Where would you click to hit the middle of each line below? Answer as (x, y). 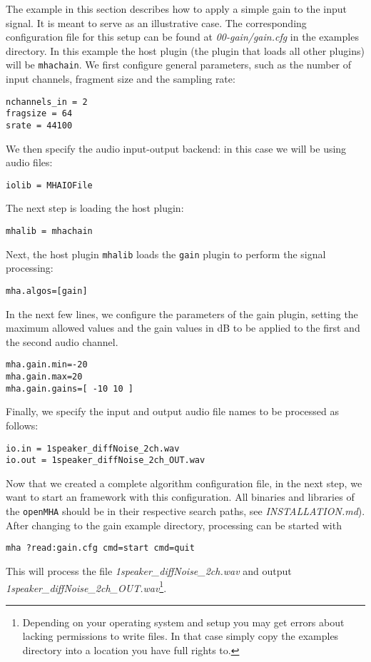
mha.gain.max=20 (44, 377)
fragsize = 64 (39, 114)
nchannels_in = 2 (47, 102)
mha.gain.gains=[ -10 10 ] (70, 388)
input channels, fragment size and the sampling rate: (121, 79)
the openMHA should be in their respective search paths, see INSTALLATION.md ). (185, 511)
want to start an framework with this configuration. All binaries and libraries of (180, 497)
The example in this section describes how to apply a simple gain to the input (176, 9)
